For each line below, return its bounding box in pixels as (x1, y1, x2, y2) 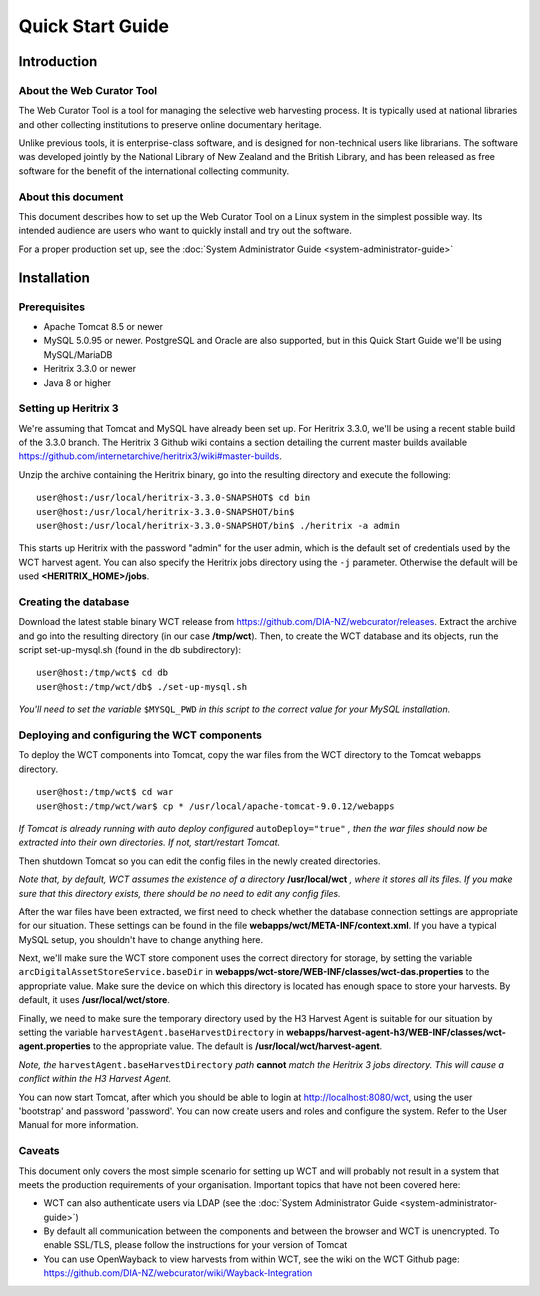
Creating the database (18, 595, 130, 609)
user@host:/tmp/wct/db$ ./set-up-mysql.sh (36, 681, 248, 692)
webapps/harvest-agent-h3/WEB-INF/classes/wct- (285, 1026, 507, 1039)
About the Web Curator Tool (18, 83, 158, 97)
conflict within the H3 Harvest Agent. (18, 1073, 172, 1085)
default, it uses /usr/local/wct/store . (18, 994, 170, 1006)
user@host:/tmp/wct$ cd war (36, 786, 174, 798)
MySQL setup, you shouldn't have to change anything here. (18, 933, 264, 945)
